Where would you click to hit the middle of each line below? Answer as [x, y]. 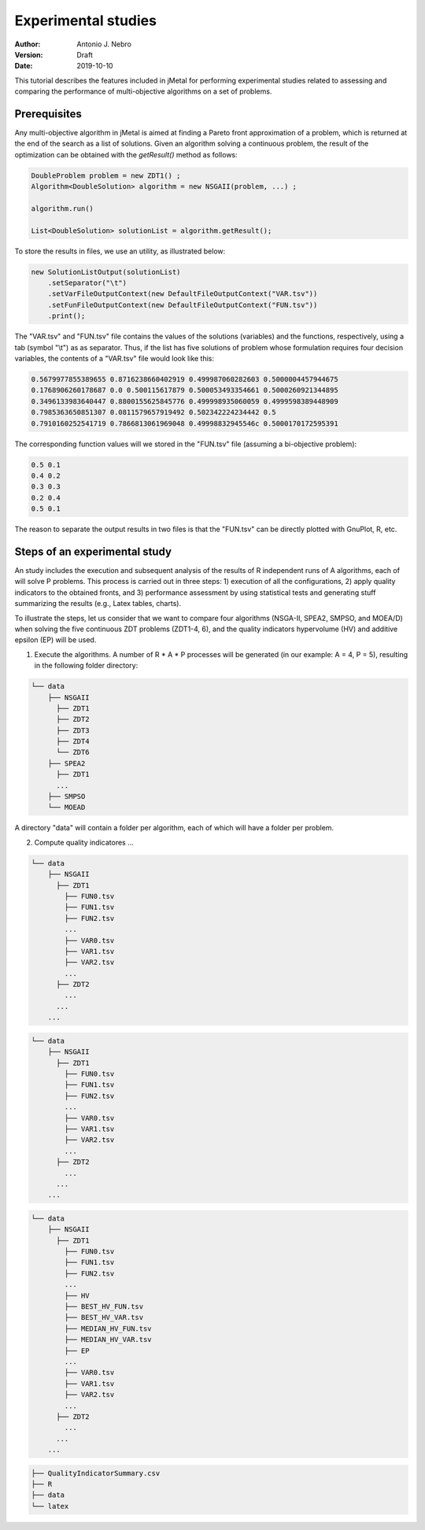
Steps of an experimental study [93, 551]
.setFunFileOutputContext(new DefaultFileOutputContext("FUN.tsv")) [183, 305]
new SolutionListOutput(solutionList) [106, 272]
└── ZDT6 [73, 752]
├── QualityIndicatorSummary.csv [96, 1473]
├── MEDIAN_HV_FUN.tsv [108, 1329]
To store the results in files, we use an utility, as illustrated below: [120, 251]
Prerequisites [48, 114]
